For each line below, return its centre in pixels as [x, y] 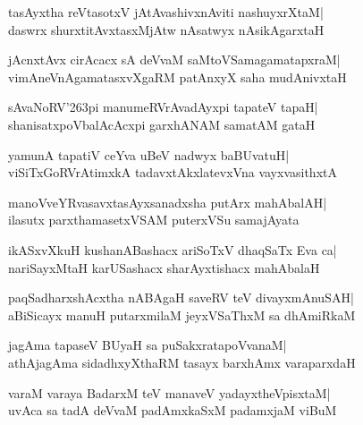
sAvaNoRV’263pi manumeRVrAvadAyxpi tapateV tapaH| [163, 107]
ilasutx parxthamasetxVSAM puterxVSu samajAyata [154, 220]
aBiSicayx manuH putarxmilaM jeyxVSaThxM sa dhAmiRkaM [182, 314]
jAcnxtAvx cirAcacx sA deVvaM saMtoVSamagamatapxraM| [174, 59]
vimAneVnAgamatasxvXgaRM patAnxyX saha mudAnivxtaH [177, 76]
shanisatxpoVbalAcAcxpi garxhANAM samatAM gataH [162, 124]
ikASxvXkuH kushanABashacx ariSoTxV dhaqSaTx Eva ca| [173, 249]
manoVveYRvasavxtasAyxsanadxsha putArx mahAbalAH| [168, 202]
